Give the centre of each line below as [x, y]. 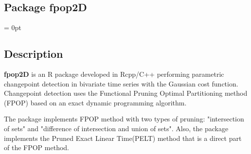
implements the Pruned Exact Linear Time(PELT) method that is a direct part [123, 138]
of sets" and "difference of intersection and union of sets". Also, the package [116, 128]
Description [34, 54]
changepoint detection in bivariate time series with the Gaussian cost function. [121, 83]
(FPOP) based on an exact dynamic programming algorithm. [95, 102]
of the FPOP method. [36, 147]
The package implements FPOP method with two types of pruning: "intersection [124, 119]
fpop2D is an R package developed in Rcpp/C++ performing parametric [114, 74]
